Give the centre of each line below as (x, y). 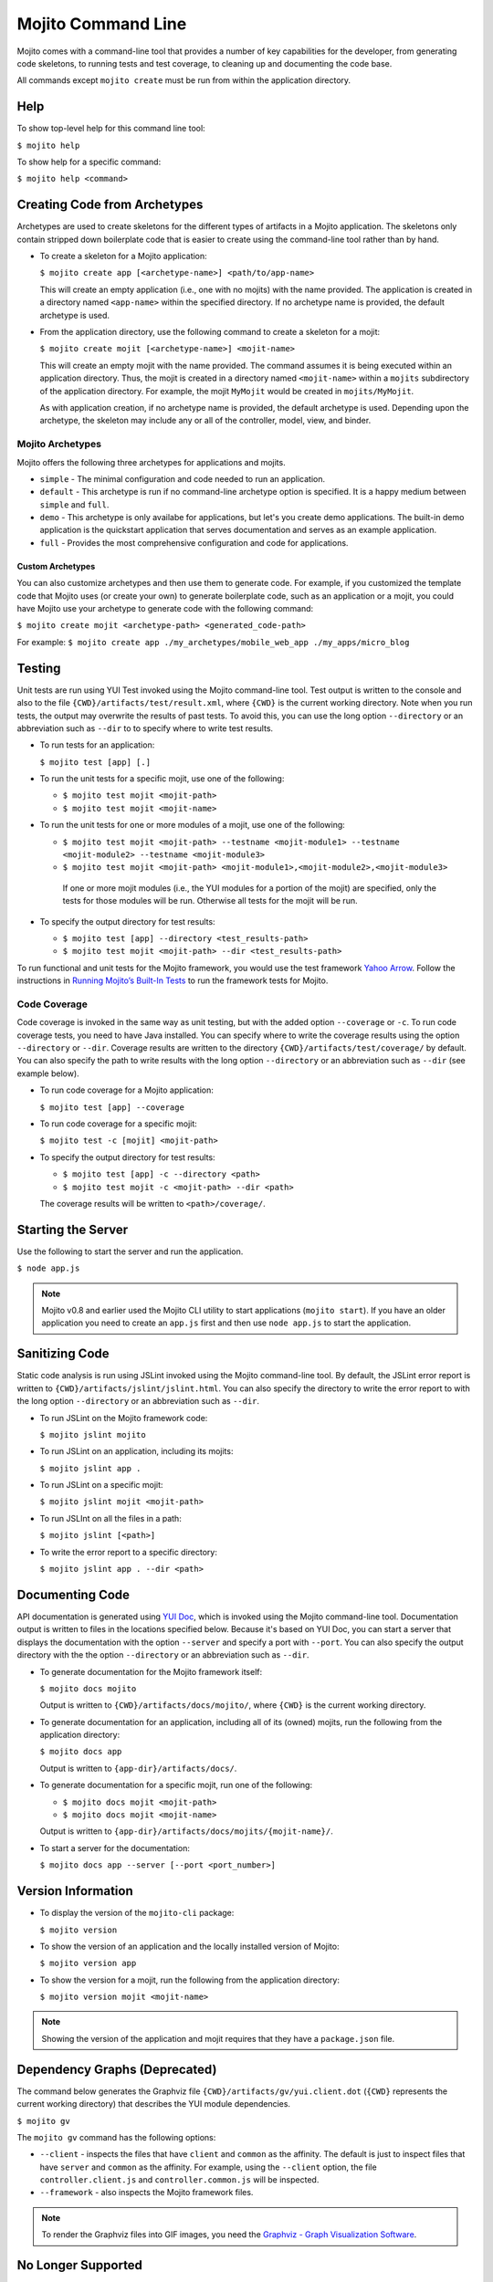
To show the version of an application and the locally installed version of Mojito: (189, 1946)
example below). (48, 1073)
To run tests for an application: (97, 745)
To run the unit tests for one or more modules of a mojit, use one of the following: (193, 825)
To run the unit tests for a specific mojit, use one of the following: (162, 779)
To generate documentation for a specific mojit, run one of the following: (176, 1785)
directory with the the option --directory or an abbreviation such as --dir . (163, 1655)
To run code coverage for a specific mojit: (119, 1124)
